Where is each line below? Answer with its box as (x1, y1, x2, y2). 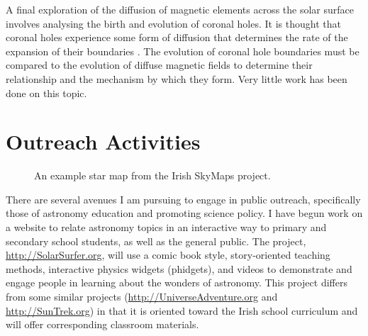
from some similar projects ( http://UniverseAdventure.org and (6, 289, 278, 304)
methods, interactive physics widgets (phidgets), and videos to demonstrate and (6, 261, 352, 276)
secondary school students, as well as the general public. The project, (6, 233, 306, 248)
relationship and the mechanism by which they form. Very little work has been (6, 71, 347, 86)
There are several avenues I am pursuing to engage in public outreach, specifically (6, 191, 361, 206)
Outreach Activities (6, 127, 201, 156)
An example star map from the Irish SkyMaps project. (34, 168, 271, 183)
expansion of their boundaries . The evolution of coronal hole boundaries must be (6, 43, 359, 58)
